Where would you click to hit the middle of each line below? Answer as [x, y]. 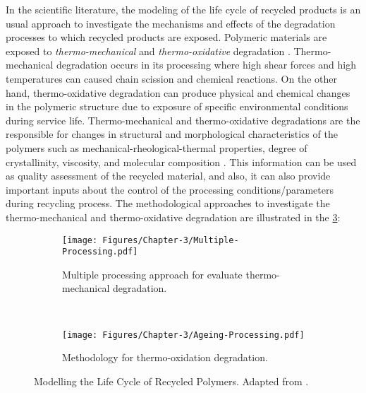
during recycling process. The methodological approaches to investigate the [168, 203]
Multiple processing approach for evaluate [152, 274]
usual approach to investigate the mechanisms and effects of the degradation [171, 23]
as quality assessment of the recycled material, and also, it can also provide [168, 176]
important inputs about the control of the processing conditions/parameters [170, 189]
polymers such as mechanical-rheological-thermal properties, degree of [157, 147]
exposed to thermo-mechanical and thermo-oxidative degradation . [148, 51]
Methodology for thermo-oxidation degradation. [165, 357]
